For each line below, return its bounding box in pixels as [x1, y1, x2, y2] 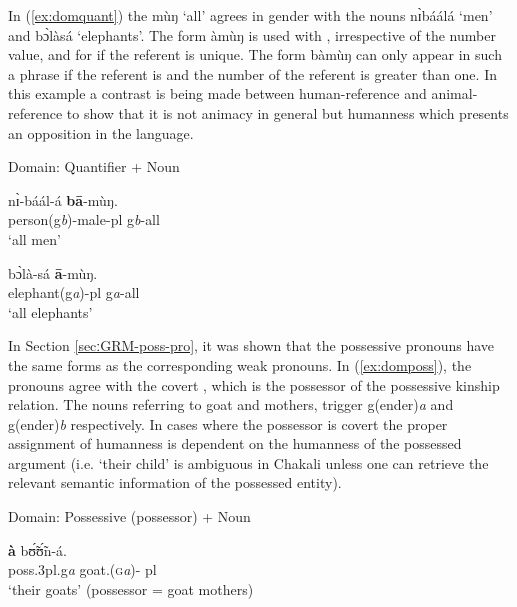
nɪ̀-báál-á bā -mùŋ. [8, 189, 118, 210]
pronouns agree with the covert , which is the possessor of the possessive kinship [8, 374, 500, 395]
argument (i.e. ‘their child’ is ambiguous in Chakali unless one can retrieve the [8, 452, 489, 473]
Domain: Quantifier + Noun [8, 156, 180, 177]
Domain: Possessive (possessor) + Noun [8, 506, 251, 527]
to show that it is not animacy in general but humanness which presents [66, 102, 509, 123]
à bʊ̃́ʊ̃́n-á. [8, 539, 67, 560]
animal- [431, 83, 478, 104]
